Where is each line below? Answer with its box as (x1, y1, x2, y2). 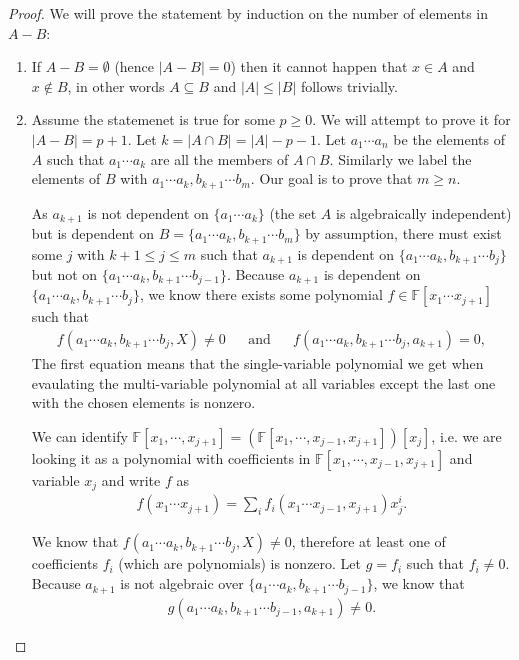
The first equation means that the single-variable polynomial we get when (31, 353, 484, 374)
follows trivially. (300, 75, 398, 96)
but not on (31, 263, 98, 284)
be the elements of (393, 128, 505, 149)
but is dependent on (31, 223, 155, 244)
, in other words (67, 75, 165, 96)
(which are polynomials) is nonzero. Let (118, 553, 362, 574)
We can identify (31, 425, 128, 446)
